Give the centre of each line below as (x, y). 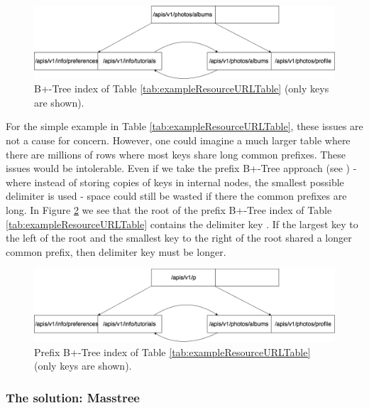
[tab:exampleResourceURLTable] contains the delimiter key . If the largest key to (182, 224)
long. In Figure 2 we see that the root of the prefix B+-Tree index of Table (169, 210)
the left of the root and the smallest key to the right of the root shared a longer (179, 238)
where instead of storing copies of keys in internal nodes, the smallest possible (175, 182)
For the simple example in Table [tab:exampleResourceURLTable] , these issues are (184, 126)
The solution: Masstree (73, 397)
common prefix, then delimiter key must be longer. (116, 251)
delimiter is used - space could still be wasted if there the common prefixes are (176, 196)
